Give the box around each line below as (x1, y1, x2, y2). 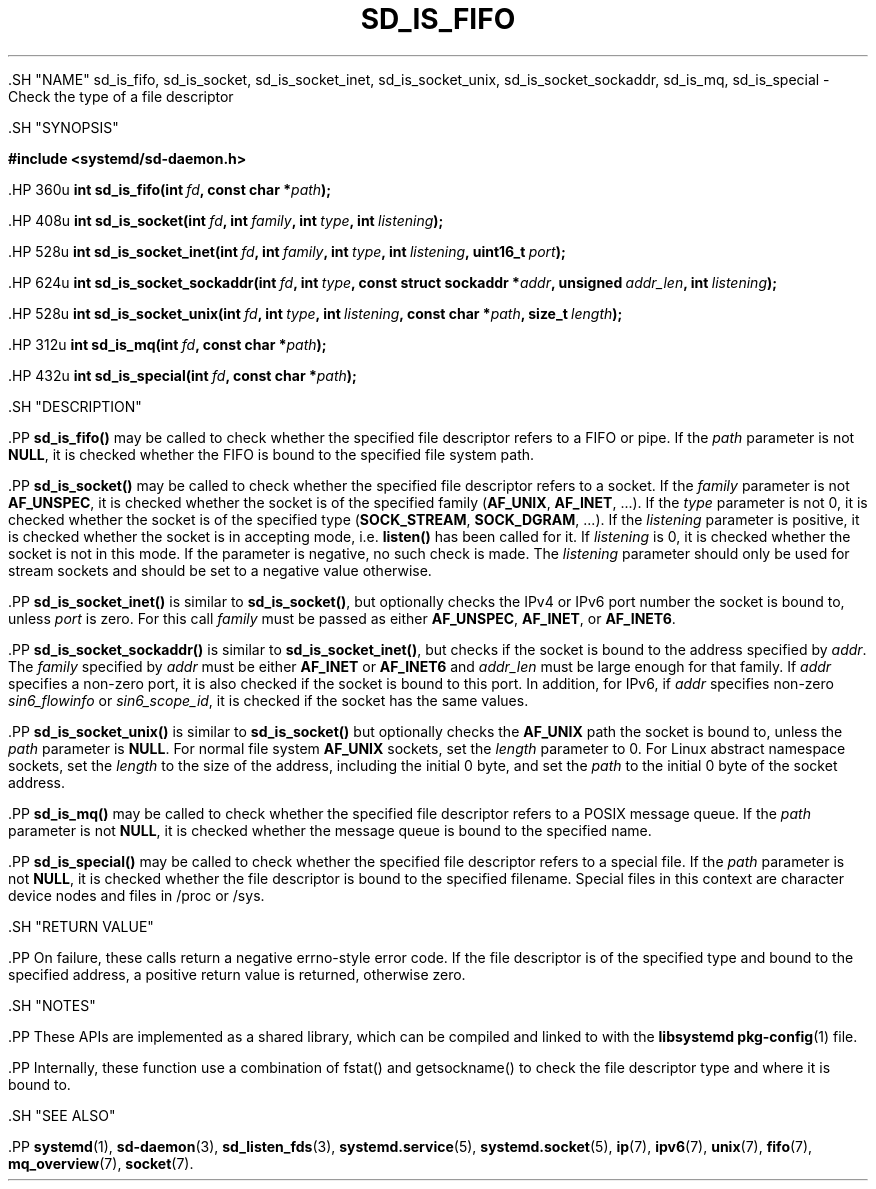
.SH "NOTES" (8, 996, 96, 1014)
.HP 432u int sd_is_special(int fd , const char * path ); (8, 366, 357, 384)
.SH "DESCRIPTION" (8, 397, 142, 415)
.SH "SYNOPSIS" (8, 118, 119, 136)
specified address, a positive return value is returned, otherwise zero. (8, 965, 466, 983)
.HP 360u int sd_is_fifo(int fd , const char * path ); (8, 180, 332, 198)
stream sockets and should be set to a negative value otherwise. (8, 561, 432, 579)
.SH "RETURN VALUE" (8, 917, 154, 935)
